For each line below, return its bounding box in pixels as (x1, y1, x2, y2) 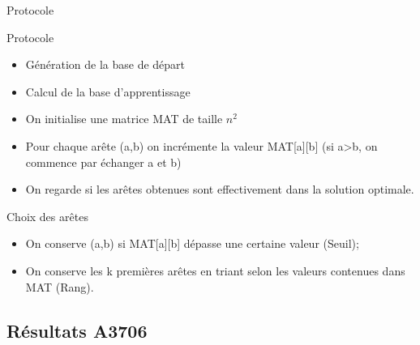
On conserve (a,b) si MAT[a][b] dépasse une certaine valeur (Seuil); (25, 235, 359, 252)
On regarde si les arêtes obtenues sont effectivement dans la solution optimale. (25, 181, 414, 198)
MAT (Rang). (25, 278, 94, 295)
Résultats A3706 (6, 317, 148, 343)
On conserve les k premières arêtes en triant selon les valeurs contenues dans (25, 262, 405, 279)
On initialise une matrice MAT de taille (25, 110, 223, 127)
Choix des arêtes (6, 207, 88, 224)
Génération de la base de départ (25, 56, 186, 73)
